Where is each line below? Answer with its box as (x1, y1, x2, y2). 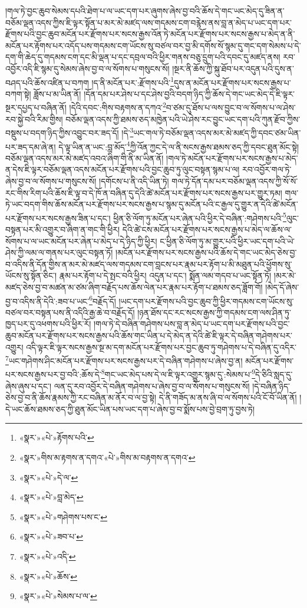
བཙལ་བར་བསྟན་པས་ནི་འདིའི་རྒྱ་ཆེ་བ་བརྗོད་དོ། (5, 306, 135, 318)
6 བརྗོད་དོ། (89, 293, 116, 307)
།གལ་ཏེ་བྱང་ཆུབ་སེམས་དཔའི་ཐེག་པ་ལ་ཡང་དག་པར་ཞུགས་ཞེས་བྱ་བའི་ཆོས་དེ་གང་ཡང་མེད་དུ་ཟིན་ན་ (5, 5, 285, 16)
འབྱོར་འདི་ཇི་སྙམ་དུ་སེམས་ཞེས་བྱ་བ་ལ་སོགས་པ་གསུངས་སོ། (5, 62, 170, 74)
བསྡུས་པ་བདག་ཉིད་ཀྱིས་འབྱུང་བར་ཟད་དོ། (5, 126, 119, 138)
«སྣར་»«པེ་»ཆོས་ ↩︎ (19, 570, 78, 582)
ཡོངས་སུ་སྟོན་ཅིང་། (5, 269, 57, 282)
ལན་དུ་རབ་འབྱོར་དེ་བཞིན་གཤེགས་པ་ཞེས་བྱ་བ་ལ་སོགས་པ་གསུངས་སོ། (54, 379, 250, 392)
